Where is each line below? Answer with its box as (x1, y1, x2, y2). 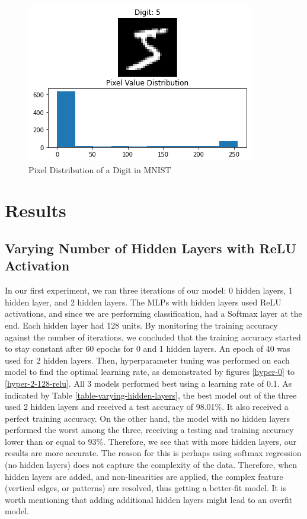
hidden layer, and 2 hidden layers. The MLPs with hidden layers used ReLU (5, 295, 282, 308)
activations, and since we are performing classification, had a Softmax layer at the (5, 307, 302, 320)
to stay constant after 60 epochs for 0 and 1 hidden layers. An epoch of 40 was (5, 342, 290, 355)
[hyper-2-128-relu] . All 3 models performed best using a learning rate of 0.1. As (5, 377, 292, 389)
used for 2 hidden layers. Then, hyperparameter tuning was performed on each (5, 354, 290, 366)
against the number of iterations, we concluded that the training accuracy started (5, 330, 301, 343)
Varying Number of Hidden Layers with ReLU (5, 238, 296, 257)
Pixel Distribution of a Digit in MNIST (28, 163, 171, 176)
